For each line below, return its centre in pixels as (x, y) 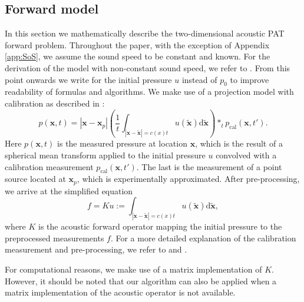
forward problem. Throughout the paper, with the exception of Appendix (137, 44)
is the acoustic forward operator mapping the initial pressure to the (160, 226)
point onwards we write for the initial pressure (88, 79)
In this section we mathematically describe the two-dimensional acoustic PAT (145, 33)
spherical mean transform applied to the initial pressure (105, 155)
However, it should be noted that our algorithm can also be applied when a (141, 281)
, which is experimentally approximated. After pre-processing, (188, 179)
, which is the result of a (239, 143)
